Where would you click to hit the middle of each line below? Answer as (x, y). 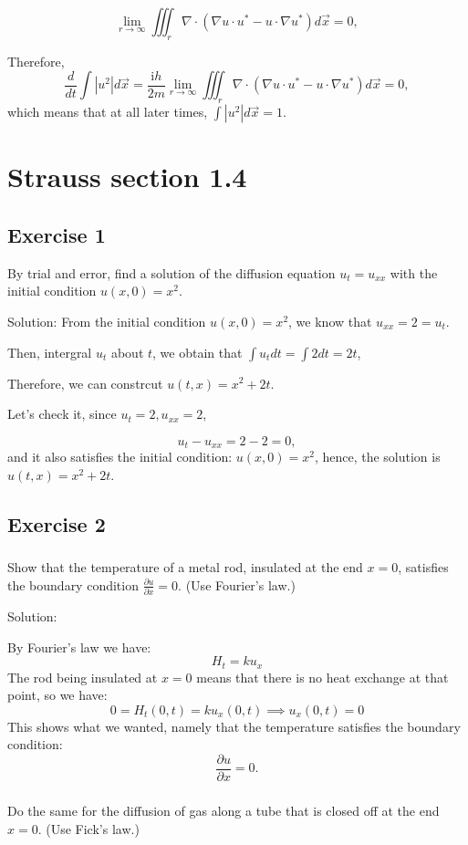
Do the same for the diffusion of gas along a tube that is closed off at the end (224, 810)
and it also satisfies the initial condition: (120, 457)
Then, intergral (50, 352)
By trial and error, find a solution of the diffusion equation (172, 272)
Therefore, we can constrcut (85, 383)
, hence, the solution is (377, 457)
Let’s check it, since (62, 414)
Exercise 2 (57, 523)
